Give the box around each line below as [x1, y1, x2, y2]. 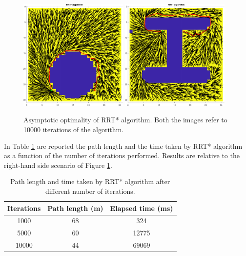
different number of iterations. [45, 186, 135, 196]
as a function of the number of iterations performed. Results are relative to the [4, 150, 240, 161]
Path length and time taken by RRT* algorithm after [10, 176, 170, 186]
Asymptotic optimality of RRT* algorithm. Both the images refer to [23, 115, 227, 125]
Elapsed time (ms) [110, 203, 173, 213]
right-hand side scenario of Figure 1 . [4, 160, 112, 170]
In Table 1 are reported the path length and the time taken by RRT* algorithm [4, 140, 243, 151]
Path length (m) [47, 203, 103, 213]
